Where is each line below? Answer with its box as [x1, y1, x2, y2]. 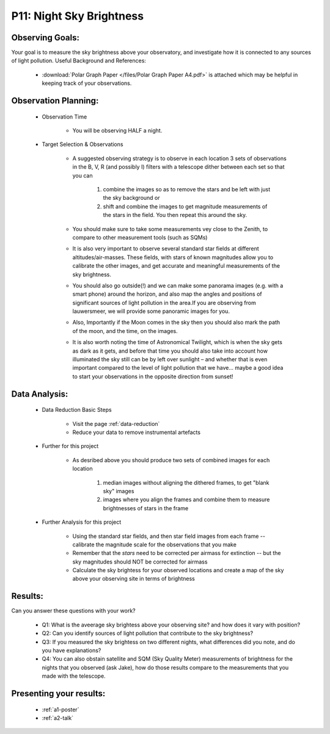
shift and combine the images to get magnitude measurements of [103, 202, 268, 210]
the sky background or [103, 194, 160, 202]
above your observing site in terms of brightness [72, 575, 195, 582]
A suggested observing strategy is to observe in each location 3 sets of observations [72, 155, 287, 162]
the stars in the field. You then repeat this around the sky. [103, 211, 248, 219]
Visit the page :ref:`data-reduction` [72, 420, 160, 427]
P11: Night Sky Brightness [11, 9, 144, 23]
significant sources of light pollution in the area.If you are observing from [72, 299, 256, 306]
